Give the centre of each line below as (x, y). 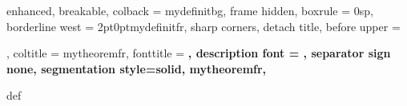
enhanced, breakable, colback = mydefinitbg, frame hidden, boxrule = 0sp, (190, 10)
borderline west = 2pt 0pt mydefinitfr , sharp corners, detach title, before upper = (203, 26)
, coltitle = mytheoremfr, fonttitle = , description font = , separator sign (199, 53)
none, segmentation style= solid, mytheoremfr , (137, 68)
